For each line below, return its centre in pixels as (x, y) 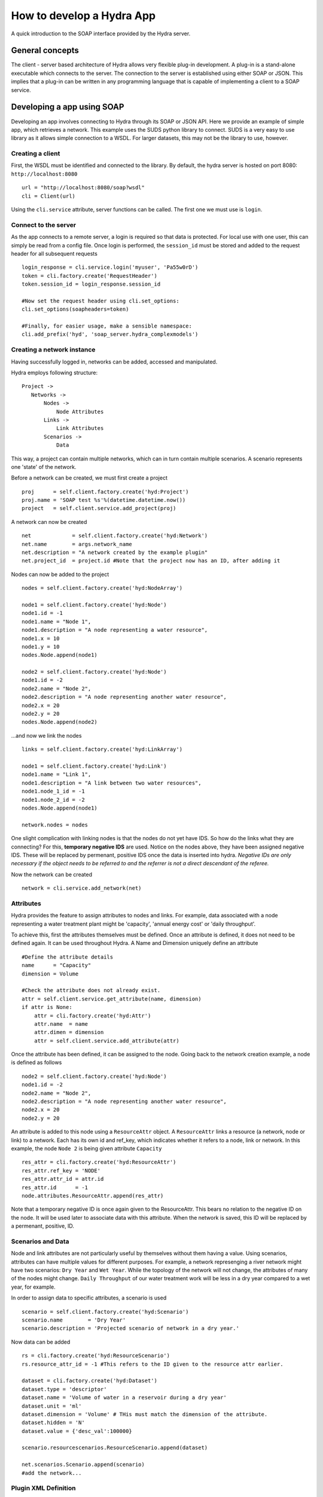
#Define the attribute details (68, 957)
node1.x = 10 (41, 638)
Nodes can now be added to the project (60, 574)
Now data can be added (41, 1342)
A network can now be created (49, 522)
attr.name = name (61, 1024)
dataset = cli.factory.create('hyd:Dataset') (90, 1381)
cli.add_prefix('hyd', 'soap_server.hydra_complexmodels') (110, 334)
